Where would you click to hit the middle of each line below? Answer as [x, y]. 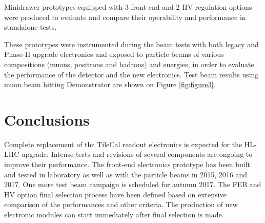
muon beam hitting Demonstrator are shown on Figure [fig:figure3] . [110, 84]
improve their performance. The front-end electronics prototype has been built [127, 164]
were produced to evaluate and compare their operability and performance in [125, 17]
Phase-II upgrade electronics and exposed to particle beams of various [114, 54]
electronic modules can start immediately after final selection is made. [114, 215]
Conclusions [47, 119]
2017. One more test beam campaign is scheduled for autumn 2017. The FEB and [133, 184]
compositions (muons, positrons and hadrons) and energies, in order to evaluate [129, 64]
